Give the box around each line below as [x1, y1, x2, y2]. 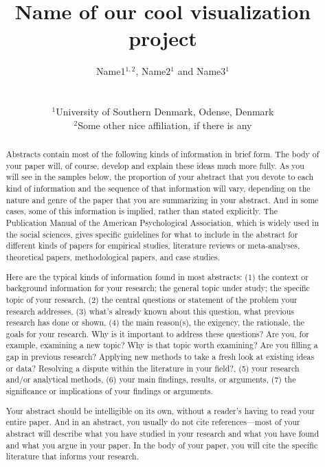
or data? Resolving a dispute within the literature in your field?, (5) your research [5, 362, 300, 374]
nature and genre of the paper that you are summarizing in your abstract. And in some [5, 194, 319, 205]
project [128, 24, 197, 52]
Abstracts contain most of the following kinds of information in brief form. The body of [5, 148, 320, 160]
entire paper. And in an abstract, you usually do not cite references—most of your [5, 416, 300, 428]
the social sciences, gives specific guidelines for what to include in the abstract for [5, 228, 298, 240]
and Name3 [177, 64, 226, 78]
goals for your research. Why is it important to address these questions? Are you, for [5, 328, 309, 339]
